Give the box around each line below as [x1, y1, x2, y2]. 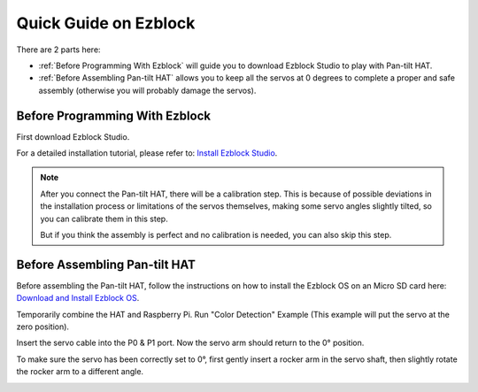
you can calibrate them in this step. [40, 213, 168, 224]
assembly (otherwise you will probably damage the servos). [38, 85, 257, 96]
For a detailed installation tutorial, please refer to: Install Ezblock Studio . [16, 148, 278, 158]
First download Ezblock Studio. [16, 131, 130, 142]
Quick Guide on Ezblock [16, 13, 196, 33]
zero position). [16, 321, 70, 332]
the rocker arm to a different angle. [16, 366, 144, 377]
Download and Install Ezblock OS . [16, 293, 140, 304]
